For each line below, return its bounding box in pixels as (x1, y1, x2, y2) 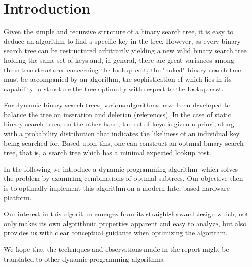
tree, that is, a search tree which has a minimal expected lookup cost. (4, 147, 211, 158)
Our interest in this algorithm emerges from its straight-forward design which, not (4, 209, 249, 219)
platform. (4, 192, 32, 202)
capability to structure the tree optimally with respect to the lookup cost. (4, 83, 224, 93)
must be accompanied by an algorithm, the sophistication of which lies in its (4, 74, 232, 84)
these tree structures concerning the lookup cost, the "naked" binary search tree (4, 64, 241, 74)
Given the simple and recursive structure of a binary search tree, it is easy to (4, 26, 234, 36)
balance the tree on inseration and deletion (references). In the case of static (4, 109, 231, 119)
